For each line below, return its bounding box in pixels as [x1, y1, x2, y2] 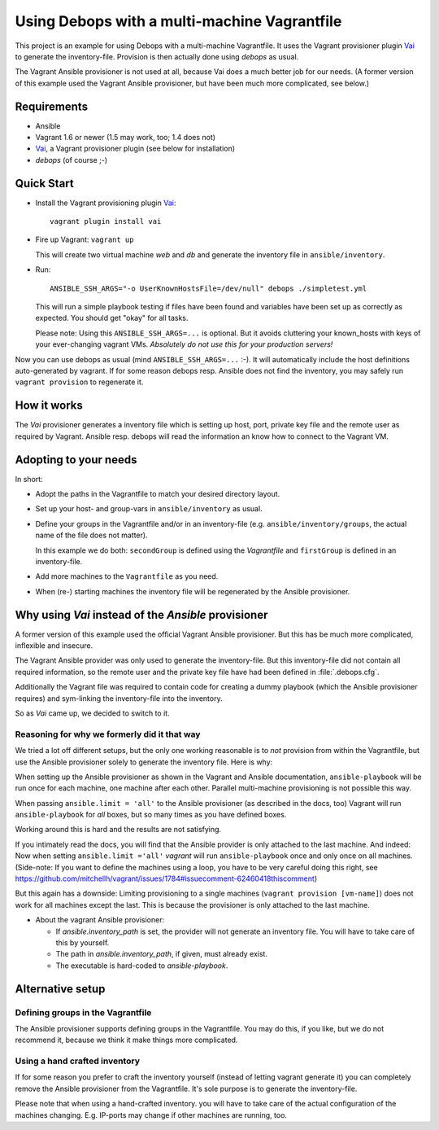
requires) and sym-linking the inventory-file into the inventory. [15, 693, 223, 703]
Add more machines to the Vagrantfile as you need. [35, 572, 219, 581]
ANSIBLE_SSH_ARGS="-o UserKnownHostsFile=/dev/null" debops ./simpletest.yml [50, 283, 367, 293]
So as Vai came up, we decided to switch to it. [15, 708, 170, 718]
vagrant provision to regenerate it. [15, 377, 144, 387]
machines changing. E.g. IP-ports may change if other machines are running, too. [15, 1110, 288, 1119]
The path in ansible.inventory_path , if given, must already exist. [55, 949, 268, 959]
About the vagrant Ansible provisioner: [35, 915, 165, 925]
